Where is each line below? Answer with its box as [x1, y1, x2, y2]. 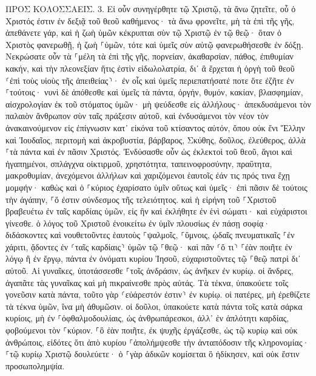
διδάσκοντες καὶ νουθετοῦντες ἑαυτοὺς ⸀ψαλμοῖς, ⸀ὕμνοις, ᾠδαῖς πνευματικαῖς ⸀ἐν [5, 228, 295, 241]
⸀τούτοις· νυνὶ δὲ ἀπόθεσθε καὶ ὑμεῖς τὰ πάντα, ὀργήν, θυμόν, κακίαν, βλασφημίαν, [5, 86, 303, 98]
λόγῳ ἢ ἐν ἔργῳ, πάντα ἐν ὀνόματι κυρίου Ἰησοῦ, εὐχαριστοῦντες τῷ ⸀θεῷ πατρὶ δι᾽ [5, 252, 301, 265]
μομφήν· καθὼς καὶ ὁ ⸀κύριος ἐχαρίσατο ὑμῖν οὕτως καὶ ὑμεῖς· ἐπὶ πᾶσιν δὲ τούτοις [5, 180, 308, 193]
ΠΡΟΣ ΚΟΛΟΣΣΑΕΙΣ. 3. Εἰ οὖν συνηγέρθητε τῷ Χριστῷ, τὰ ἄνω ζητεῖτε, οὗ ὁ [5, 2, 296, 15]
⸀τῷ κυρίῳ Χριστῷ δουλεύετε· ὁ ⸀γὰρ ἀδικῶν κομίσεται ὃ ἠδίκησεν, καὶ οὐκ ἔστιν [5, 347, 300, 360]
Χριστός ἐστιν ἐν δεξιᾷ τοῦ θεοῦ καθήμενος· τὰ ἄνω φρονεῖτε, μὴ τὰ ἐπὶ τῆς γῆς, [5, 14, 295, 27]
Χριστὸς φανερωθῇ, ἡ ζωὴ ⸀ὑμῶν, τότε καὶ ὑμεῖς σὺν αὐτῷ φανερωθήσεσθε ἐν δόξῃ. [5, 38, 304, 50]
